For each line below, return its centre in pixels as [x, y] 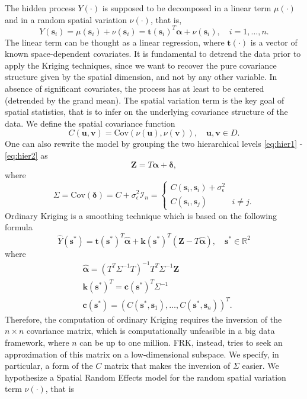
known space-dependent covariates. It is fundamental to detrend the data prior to [153, 54]
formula [19, 227]
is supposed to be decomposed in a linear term [187, 8]
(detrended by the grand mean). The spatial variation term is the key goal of [145, 100]
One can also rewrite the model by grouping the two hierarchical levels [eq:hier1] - [154, 144]
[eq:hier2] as [26, 155]
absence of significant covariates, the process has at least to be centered [135, 89]
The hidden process [40, 8]
